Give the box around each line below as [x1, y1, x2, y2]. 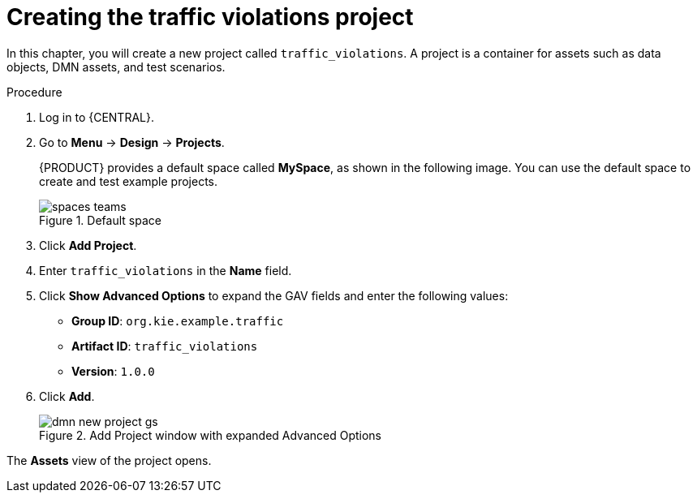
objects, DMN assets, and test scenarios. [6, 59, 226, 74]
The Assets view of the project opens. [6, 453, 212, 467]
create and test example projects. [39, 174, 217, 188]
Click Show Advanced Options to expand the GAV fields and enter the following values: [39, 288, 509, 303]
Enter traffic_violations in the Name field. [39, 263, 292, 277]
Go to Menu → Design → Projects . [39, 135, 225, 149]
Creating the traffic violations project [6, 3, 414, 31]
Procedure [6, 84, 62, 99]
